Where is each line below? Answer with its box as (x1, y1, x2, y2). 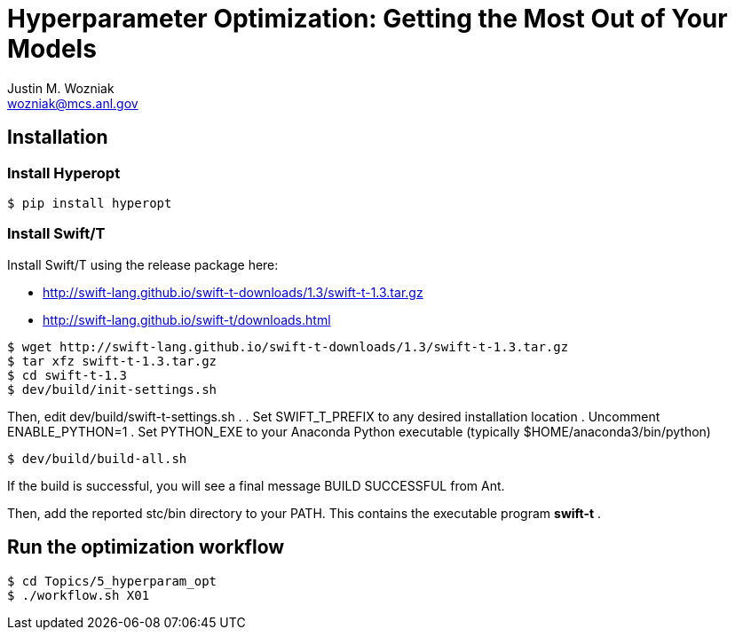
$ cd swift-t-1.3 (7, 367, 127, 382)
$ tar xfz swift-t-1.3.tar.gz (7, 353, 217, 368)
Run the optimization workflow (7, 536, 285, 559)
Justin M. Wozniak (7, 80, 115, 96)
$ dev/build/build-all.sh (7, 451, 187, 466)
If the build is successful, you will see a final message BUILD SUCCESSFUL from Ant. (7, 477, 505, 493)
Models (7, 34, 97, 64)
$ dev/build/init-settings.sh (7, 381, 217, 397)
